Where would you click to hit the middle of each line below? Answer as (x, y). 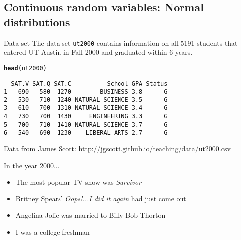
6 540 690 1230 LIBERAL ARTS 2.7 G (86, 133)
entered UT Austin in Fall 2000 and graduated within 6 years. (98, 52)
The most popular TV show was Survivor (79, 182)
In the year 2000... (32, 165)
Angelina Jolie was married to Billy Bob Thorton (90, 215)
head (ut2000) (25, 68)
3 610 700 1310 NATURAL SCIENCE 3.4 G (86, 108)
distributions (37, 22)
